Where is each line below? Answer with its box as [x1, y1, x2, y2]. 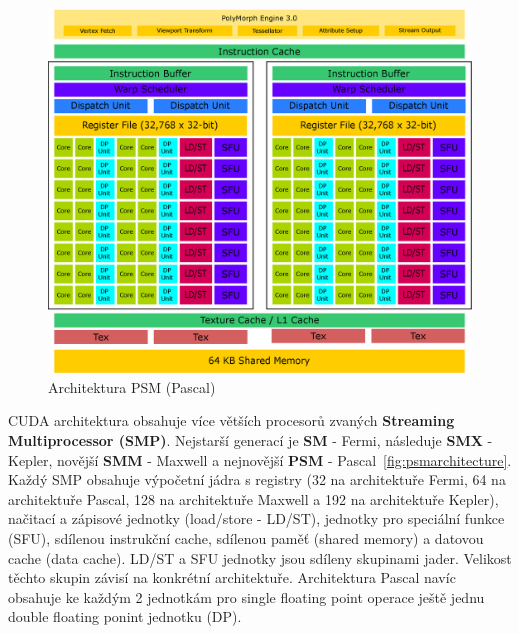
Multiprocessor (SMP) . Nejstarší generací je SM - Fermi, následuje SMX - [8, 429, 493, 450]
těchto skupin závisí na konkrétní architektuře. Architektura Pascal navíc [8, 567, 456, 588]
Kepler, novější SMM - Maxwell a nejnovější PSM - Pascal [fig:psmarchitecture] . [8, 449, 512, 470]
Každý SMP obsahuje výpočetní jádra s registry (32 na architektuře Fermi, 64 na [8, 469, 506, 490]
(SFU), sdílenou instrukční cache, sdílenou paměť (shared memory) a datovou [8, 527, 484, 548]
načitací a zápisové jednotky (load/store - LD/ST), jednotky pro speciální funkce [8, 508, 505, 529]
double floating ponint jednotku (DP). [8, 606, 242, 627]
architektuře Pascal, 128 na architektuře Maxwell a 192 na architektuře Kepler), [8, 488, 499, 509]
